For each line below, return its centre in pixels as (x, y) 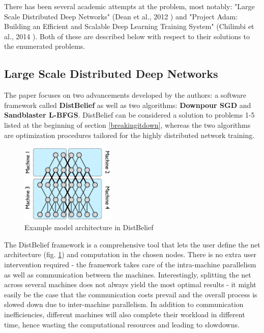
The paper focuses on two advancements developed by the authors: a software (125, 95)
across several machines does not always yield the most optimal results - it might (130, 284)
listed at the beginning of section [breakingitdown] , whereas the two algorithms (127, 124)
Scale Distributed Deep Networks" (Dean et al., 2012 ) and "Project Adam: (121, 16)
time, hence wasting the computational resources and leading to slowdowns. (122, 324)
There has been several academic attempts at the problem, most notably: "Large (129, 6)
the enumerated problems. (45, 46)
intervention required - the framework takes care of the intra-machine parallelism (130, 264)
